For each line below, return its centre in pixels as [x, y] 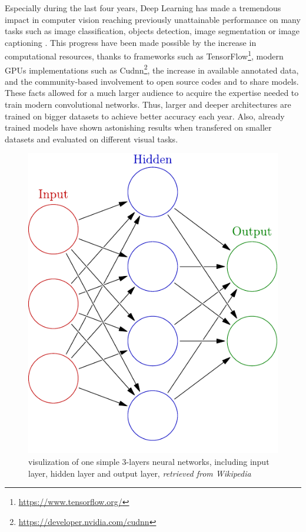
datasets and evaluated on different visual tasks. [92, 139]
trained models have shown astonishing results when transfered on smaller [138, 127]
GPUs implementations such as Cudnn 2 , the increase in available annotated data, [152, 69]
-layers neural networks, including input [198, 462]
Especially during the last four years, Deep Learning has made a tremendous [143, 8]
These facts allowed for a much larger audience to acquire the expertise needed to [152, 93]
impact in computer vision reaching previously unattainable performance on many [153, 19]
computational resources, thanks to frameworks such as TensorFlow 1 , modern [144, 55]
